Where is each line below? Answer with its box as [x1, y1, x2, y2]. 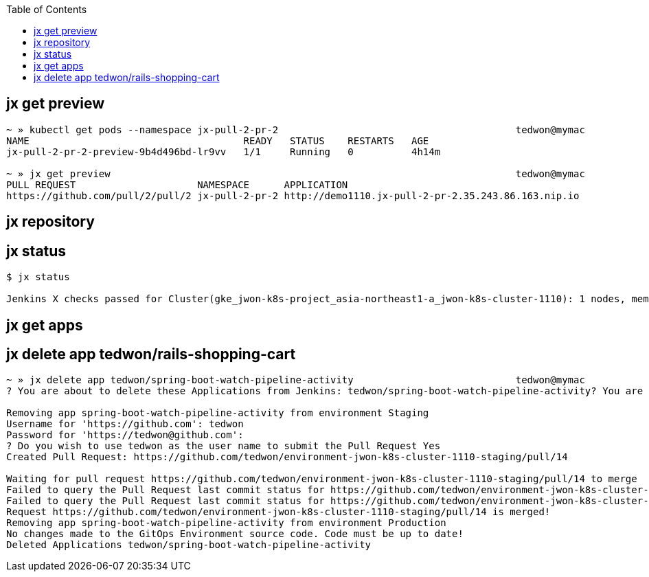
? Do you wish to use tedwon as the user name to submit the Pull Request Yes [6, 440, 441, 452]
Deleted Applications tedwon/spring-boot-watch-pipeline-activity [6, 539, 372, 551]
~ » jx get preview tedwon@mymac [6, 168, 585, 179]
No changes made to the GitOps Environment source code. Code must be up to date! [6, 528, 464, 540]
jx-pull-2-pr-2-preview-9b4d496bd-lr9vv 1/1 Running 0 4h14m [6, 146, 441, 157]
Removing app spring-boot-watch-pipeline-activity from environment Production [6, 517, 446, 529]
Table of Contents [6, 3, 87, 15]
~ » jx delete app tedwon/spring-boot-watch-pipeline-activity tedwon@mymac [6, 374, 585, 386]
